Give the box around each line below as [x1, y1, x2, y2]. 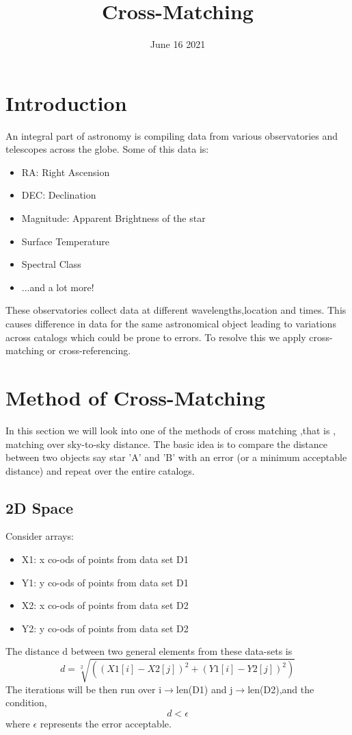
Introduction [5, 88, 127, 116]
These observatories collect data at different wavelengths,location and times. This [5, 303, 347, 317]
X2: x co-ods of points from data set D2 [21, 598, 189, 612]
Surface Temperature [21, 234, 109, 248]
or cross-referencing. [47, 343, 131, 358]
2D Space [5, 497, 74, 518]
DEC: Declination [21, 188, 96, 202]
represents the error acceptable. [40, 716, 172, 730]
